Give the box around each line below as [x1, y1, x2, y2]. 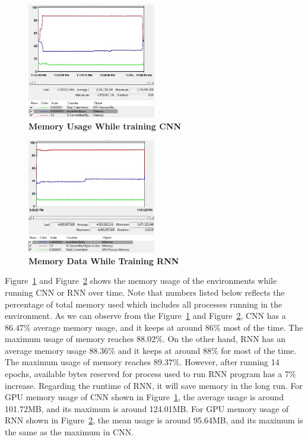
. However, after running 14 [179, 356, 280, 368]
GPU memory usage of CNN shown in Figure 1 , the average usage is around [5, 391, 284, 403]
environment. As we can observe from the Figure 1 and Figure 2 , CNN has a [5, 309, 286, 322]
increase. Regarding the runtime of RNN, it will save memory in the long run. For [5, 379, 303, 391]
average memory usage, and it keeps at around [33, 321, 203, 333]
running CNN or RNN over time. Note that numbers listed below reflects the [5, 286, 285, 298]
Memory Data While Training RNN [28, 254, 179, 267]
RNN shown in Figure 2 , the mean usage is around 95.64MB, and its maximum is [5, 414, 303, 426]
